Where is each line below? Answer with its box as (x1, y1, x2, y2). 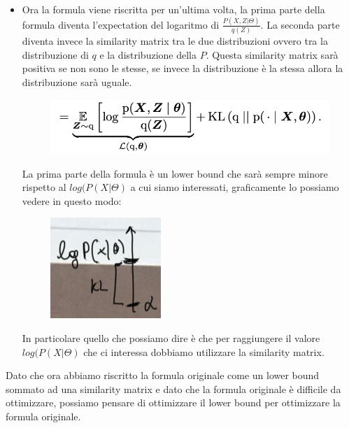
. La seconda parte (260, 17, 340, 31)
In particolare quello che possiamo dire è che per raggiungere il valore (22, 331, 320, 345)
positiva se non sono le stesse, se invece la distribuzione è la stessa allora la (22, 61, 343, 76)
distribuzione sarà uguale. (22, 75, 132, 89)
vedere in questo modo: (22, 193, 122, 208)
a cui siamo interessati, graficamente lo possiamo (130, 180, 339, 194)
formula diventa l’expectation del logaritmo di (22, 17, 220, 31)
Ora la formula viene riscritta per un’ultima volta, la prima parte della (22, 2, 325, 16)
